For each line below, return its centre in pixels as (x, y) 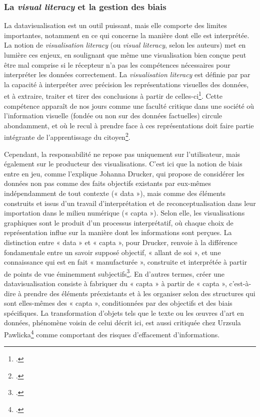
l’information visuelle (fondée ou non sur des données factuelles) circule (113, 116)
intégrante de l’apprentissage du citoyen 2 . (67, 136)
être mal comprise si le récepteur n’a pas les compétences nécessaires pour (117, 64)
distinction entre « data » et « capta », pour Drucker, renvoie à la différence (121, 242)
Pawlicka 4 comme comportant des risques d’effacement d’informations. (112, 334)
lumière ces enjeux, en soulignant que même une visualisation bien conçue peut (125, 55)
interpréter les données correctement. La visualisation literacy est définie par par (127, 74)
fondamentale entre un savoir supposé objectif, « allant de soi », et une (112, 252)
